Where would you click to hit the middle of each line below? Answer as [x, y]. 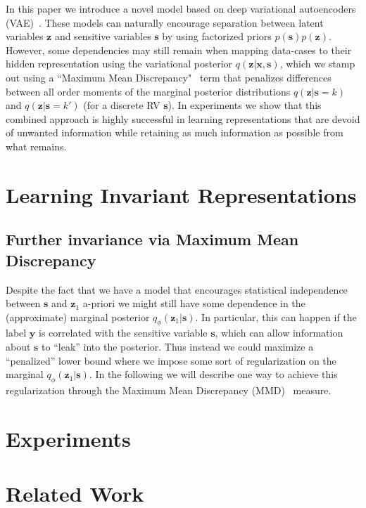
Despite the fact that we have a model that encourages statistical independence [177, 289]
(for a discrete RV [122, 105]
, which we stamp [317, 64]
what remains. [36, 146]
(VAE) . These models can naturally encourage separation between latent [165, 22]
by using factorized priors [217, 36]
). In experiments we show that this [245, 105]
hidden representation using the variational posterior [119, 64]
